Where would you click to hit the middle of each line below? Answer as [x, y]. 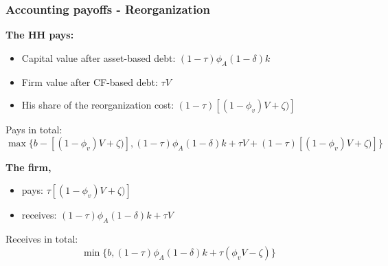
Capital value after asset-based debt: [99, 57]
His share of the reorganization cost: [98, 105]
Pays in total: [34, 130]
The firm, [28, 167]
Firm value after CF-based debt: [90, 81]
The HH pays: [40, 35]
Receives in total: [42, 239]
